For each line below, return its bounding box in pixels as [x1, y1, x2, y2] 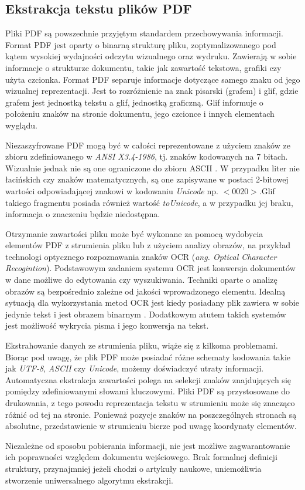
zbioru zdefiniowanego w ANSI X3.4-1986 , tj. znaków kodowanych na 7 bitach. [5, 150, 288, 163]
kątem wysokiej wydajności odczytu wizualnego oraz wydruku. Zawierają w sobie [5, 50, 297, 62]
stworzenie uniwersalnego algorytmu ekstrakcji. [5, 474, 173, 486]
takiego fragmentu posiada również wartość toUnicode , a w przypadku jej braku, [5, 196, 293, 208]
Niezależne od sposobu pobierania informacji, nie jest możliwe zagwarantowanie [5, 439, 290, 451]
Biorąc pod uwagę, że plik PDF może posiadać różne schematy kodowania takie [5, 350, 291, 363]
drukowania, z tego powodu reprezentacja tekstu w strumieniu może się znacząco [5, 397, 295, 409]
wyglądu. [5, 119, 37, 131]
